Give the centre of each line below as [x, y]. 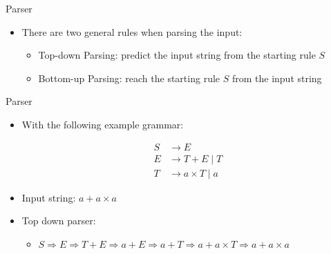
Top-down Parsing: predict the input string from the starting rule [177, 55]
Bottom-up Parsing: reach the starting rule [129, 78]
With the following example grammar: [103, 124]
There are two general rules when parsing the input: [132, 31]
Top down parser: [59, 221]
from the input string [277, 78]
